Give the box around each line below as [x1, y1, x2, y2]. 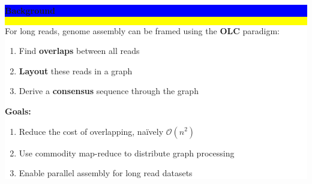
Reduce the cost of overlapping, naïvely [19, 125, 164, 137]
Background [5, 4, 56, 16]
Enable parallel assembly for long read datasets [19, 167, 193, 179]
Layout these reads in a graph [19, 64, 133, 77]
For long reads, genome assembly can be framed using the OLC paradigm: [5, 24, 280, 37]
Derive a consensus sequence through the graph [19, 85, 199, 97]
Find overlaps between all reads [19, 44, 140, 57]
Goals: [5, 104, 31, 117]
